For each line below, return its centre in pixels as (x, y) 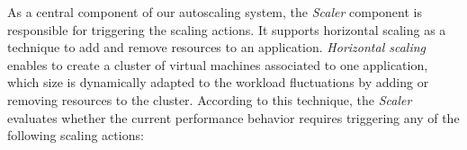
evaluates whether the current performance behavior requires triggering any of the (233, 117)
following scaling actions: (76, 135)
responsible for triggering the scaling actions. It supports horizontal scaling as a (227, 29)
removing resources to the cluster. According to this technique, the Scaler (210, 99)
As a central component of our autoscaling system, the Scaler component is (215, 12)
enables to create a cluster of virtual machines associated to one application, (218, 64)
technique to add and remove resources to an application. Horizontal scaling (217, 47)
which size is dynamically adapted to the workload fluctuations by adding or (218, 82)
